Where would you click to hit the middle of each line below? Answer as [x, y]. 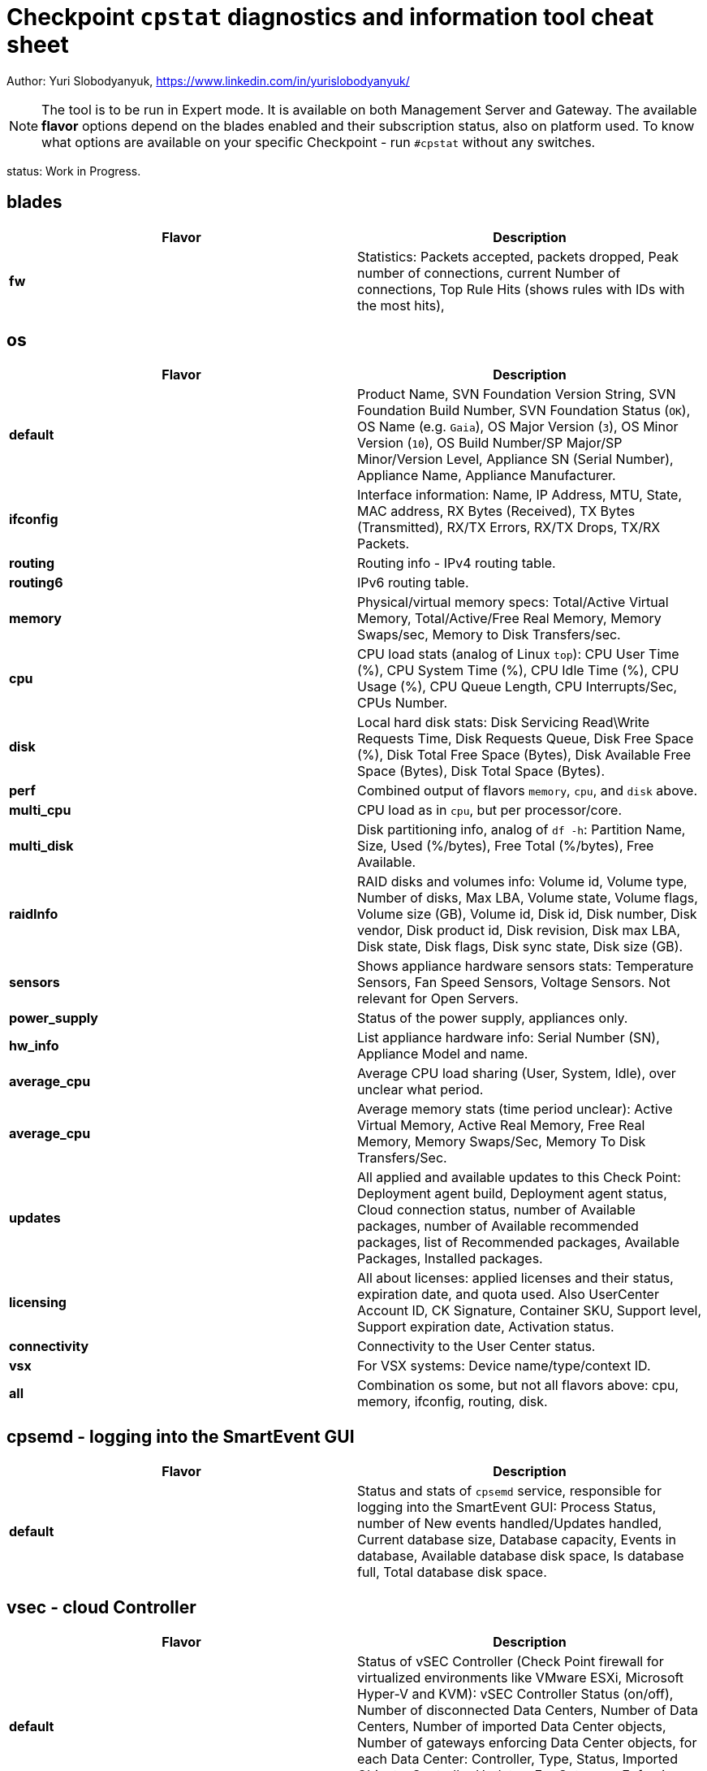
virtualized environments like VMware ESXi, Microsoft [521, 1678]
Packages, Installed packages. [450, 1259]
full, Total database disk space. [452, 1572]
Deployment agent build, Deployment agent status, [512, 1194]
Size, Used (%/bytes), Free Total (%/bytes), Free [506, 846]
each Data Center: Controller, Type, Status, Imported [517, 1759]
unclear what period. [420, 1090]
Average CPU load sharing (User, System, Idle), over [517, 1074]
